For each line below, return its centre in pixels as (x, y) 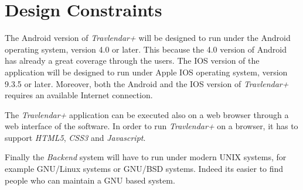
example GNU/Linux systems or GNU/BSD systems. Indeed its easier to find (144, 169)
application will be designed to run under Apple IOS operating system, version (146, 72)
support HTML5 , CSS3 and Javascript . (75, 137)
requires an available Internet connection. (79, 95)
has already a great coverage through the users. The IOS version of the (132, 61)
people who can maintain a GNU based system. (90, 180)
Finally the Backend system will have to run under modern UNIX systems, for (146, 157)
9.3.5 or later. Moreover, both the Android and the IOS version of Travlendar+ (147, 83)
